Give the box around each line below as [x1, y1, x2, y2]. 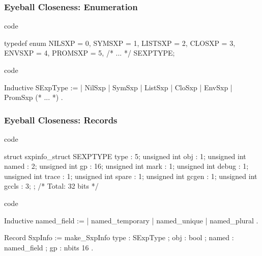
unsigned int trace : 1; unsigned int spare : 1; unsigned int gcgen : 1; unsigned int [4, 170, 257, 181]
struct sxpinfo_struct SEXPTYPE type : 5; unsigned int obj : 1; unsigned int [4, 150, 246, 161]
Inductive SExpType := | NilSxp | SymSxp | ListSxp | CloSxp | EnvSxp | [4, 82, 232, 92]
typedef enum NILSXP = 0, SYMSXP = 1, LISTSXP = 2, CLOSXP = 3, [4, 37, 236, 48]
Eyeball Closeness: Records [4, 113, 118, 126]
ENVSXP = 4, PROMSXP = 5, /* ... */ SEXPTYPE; [4, 47, 175, 58]
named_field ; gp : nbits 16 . [4, 242, 94, 252]
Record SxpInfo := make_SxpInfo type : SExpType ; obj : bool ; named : [4, 232, 234, 243]
